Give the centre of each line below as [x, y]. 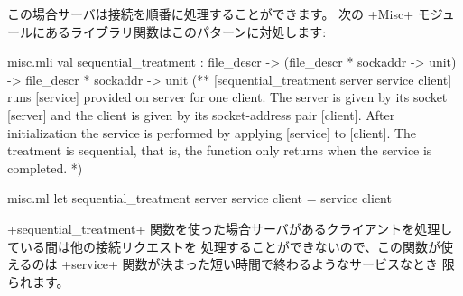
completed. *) [45, 167]
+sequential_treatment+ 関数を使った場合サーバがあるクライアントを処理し [230, 228]
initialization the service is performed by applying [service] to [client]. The [212, 132]
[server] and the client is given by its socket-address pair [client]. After [201, 114]
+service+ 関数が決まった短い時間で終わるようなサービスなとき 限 [258, 264]
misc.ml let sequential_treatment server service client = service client [199, 198]
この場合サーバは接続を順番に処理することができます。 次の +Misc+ [211, 14]
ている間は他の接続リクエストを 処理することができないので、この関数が [224, 246]
